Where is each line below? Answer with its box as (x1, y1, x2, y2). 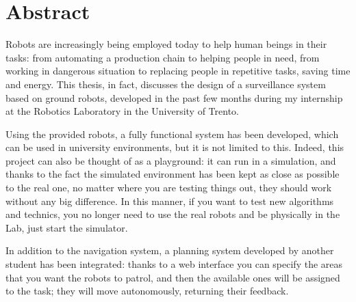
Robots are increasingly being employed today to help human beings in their (5, 37, 327, 51)
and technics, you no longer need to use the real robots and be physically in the (5, 207, 340, 221)
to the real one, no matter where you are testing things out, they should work (5, 180, 332, 195)
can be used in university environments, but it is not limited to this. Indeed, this (5, 140, 344, 154)
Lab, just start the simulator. (5, 220, 128, 234)
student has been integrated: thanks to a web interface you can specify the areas (5, 257, 343, 271)
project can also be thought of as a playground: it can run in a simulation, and (5, 153, 336, 167)
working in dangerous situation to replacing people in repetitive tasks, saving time (5, 64, 351, 78)
